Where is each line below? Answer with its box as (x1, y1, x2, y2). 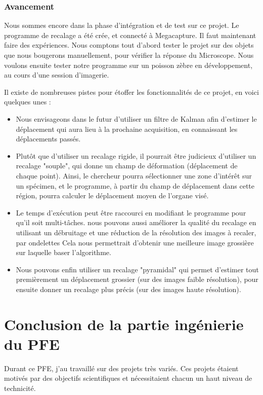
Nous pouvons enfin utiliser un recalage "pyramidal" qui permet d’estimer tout (16, 264, 259, 274)
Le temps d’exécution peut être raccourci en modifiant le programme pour (16, 207, 246, 218)
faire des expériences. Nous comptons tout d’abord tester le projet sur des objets (4, 40, 254, 50)
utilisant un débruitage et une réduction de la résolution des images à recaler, (16, 227, 256, 237)
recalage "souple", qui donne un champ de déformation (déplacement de (16, 160, 238, 171)
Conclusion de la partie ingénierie (4, 313, 244, 334)
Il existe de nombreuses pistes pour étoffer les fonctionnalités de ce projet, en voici (4, 86, 259, 97)
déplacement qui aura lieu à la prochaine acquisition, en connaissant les (16, 123, 238, 134)
